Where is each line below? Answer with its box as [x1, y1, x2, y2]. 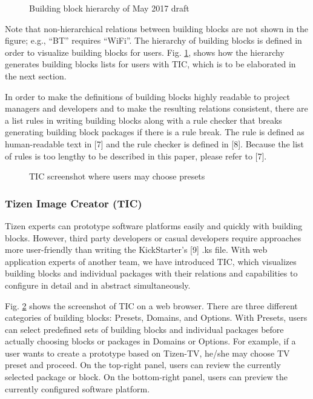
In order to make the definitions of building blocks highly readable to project [5, 90, 290, 102]
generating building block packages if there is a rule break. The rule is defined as [5, 126, 305, 138]
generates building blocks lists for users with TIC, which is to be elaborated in [5, 58, 296, 70]
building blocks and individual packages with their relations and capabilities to [5, 267, 298, 280]
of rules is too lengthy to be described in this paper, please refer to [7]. [5, 149, 267, 162]
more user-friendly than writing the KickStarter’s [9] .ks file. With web [5, 243, 268, 256]
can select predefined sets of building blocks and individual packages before [5, 323, 284, 335]
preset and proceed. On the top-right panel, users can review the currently [5, 358, 281, 371]
